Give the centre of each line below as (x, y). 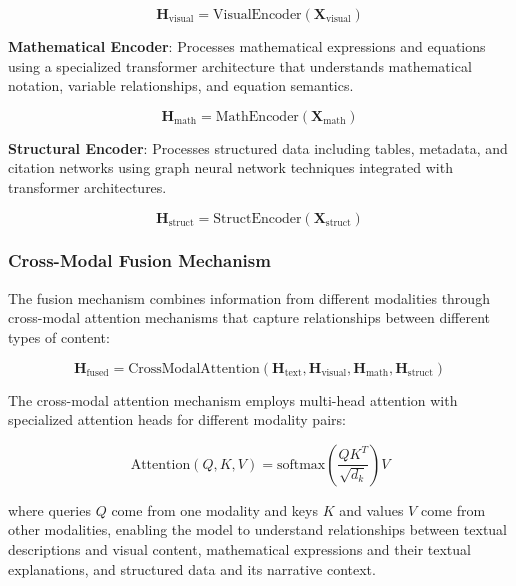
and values (371, 509)
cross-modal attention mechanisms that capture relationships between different (249, 317)
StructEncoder (257, 218)
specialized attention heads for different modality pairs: (177, 419)
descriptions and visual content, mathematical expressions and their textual (239, 548)
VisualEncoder (257, 15)
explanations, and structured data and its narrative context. (192, 568)
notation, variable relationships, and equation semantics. (181, 85)
